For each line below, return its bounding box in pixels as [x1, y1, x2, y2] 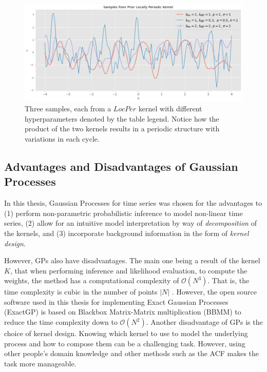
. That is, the [207, 275, 250, 286]
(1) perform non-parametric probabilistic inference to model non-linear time [4, 207, 243, 218]
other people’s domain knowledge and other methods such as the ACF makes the [4, 348, 259, 359]
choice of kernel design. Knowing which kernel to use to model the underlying [4, 328, 248, 339]
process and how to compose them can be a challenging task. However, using [4, 338, 245, 348]
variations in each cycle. [25, 133, 100, 144]
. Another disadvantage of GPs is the [146, 317, 263, 327]
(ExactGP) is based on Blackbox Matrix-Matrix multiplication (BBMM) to [4, 306, 241, 317]
